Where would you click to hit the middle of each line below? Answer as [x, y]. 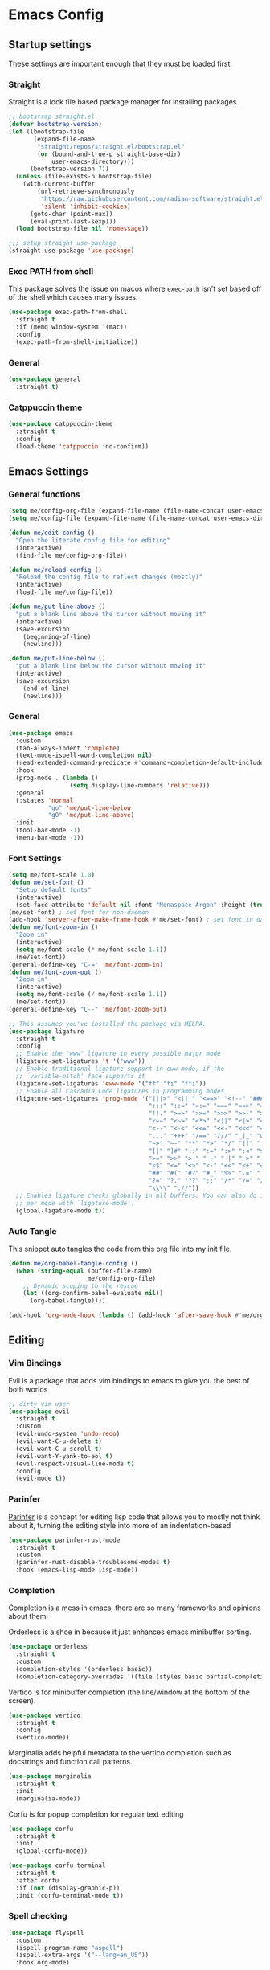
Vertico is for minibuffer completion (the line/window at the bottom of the [129, 1692]
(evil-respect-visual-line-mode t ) [75, 1464]
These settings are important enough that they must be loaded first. [121, 63]
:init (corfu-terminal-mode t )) [70, 1895]
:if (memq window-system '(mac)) [72, 327]
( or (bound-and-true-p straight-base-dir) [109, 154]
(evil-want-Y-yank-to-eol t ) [64, 1456]
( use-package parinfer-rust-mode [64, 1540]
